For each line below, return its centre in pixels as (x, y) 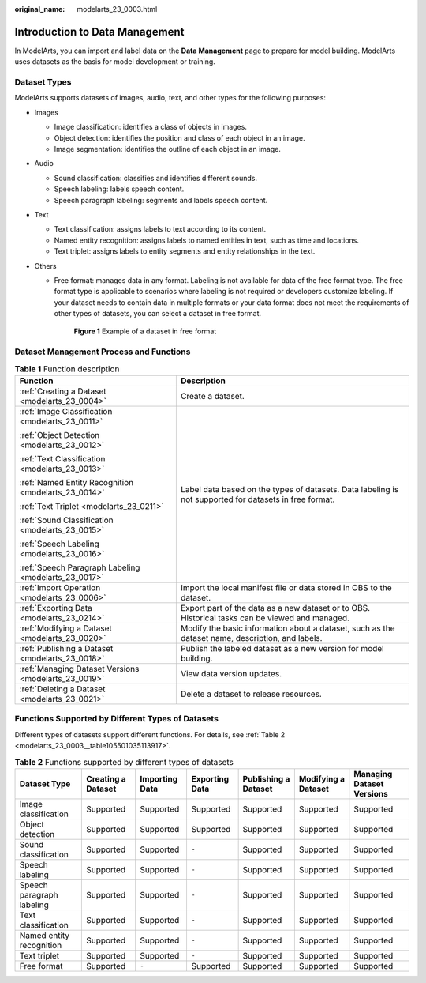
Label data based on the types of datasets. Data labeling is (290, 489)
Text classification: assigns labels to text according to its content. (160, 229)
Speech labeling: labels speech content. (119, 189)
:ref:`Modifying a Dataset (65, 628)
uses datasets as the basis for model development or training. (115, 62)
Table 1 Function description (67, 369)
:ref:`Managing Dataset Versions (79, 669)
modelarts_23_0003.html (117, 9)
